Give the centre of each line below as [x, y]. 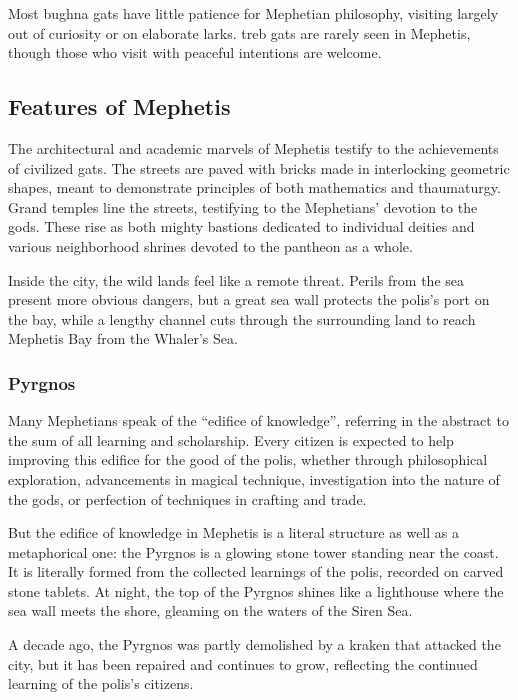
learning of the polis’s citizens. [101, 683]
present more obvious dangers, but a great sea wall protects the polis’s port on [249, 299]
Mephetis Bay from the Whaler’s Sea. [123, 338]
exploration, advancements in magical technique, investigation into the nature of [254, 478]
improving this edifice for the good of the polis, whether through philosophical [248, 459]
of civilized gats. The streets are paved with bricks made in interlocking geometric [259, 167]
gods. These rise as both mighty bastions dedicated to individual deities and [241, 226]
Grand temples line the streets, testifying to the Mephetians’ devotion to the [243, 206]
